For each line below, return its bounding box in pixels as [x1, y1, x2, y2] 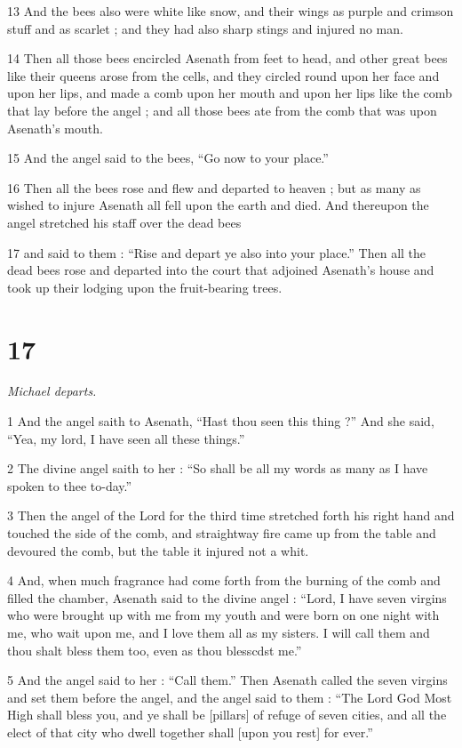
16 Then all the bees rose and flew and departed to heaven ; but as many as [7, 178, 421, 197]
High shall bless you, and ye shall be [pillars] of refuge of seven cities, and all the [7, 705, 447, 724]
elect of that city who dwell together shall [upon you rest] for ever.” [7, 722, 373, 741]
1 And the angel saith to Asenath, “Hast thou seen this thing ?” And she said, [7, 412, 434, 430]
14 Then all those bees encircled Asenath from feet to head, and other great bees [7, 49, 448, 68]
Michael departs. [7, 382, 97, 400]
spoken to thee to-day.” [7, 476, 132, 495]
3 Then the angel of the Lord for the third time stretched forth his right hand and [7, 506, 455, 525]
